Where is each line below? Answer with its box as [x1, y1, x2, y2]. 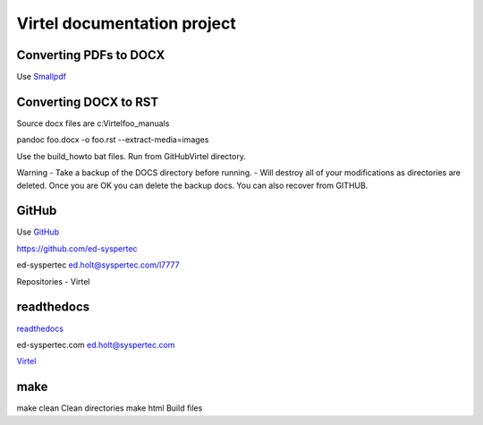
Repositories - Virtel [16, 276, 90, 286]
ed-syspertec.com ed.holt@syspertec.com [16, 339, 175, 350]
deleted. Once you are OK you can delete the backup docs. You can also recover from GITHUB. [16, 180, 369, 191]
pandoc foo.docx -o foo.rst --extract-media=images [16, 134, 209, 145]
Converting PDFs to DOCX [16, 47, 165, 63]
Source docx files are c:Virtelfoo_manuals [16, 117, 170, 129]
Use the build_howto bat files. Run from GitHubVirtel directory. [16, 150, 246, 161]
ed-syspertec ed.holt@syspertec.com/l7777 [16, 259, 180, 270]
